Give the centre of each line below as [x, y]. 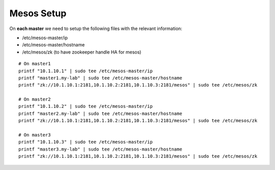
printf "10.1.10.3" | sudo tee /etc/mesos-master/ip [86, 142]
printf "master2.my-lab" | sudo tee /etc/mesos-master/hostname [101, 114]
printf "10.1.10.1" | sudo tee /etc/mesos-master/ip [86, 71]
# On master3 [35, 135]
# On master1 [35, 64]
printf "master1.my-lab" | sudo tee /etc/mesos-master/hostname [101, 78]
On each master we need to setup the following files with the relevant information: [96, 29]
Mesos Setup [38, 13]
